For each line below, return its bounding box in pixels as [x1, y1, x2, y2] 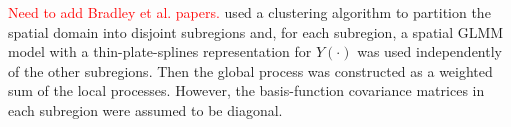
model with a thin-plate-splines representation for [8, 41, 312, 62]
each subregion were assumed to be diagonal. [8, 99, 283, 120]
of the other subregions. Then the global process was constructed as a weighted [8, 60, 493, 81]
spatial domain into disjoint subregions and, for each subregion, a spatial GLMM [8, 21, 504, 42]
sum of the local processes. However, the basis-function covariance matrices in [8, 80, 485, 101]
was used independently [357, 41, 502, 62]
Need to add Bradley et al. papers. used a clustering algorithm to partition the [8, 2, 491, 22]
